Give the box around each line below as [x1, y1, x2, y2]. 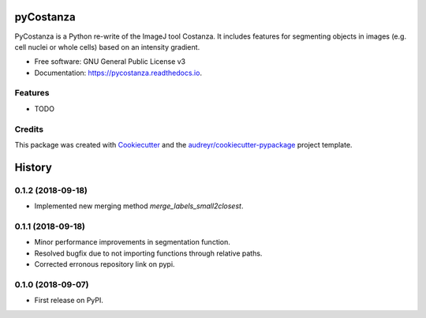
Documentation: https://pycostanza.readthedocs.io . [34, 68, 203, 77]
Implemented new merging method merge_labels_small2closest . [34, 201, 244, 211]
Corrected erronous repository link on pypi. [34, 260, 175, 269]
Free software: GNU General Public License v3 [34, 57, 186, 66]
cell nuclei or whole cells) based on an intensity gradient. [14, 42, 200, 51]
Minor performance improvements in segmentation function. [34, 238, 230, 247]
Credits [14, 123, 43, 134]
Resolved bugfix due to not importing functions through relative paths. [34, 249, 263, 258]
